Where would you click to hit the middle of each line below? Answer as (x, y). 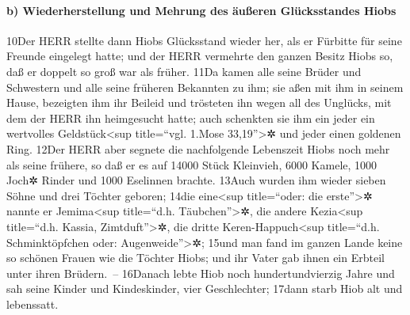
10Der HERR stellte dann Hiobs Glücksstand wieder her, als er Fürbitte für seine (204, 40)
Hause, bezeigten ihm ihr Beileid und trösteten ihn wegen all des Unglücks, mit (199, 102)
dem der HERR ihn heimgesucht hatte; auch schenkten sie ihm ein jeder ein (191, 118)
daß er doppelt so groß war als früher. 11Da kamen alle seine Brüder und (184, 71)
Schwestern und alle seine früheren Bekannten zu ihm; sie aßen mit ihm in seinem (205, 87)
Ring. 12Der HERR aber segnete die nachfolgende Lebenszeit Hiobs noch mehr (198, 148)
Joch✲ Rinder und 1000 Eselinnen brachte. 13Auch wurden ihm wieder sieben (196, 180)
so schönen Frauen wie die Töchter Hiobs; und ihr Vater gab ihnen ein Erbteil (195, 258)
